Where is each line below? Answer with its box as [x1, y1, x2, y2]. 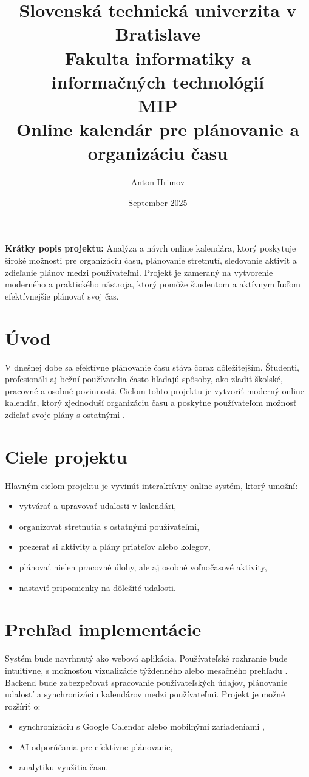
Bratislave [115, 21, 201, 46]
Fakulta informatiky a [64, 45, 251, 70]
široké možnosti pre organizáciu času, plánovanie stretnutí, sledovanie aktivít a [5, 254, 297, 267]
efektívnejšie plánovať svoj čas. [5, 289, 119, 302]
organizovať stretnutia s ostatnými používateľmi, [19, 519, 200, 532]
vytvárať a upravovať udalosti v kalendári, [19, 499, 177, 512]
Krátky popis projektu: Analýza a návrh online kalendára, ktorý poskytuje [5, 242, 296, 255]
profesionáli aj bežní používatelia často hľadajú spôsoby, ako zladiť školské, [5, 372, 283, 385]
